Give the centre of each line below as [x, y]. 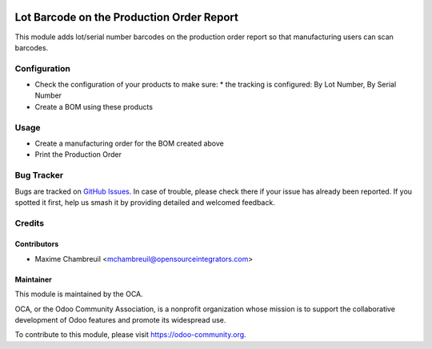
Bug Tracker [39, 175]
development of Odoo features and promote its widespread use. [120, 320]
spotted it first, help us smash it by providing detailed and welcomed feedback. [145, 202]
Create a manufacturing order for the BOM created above [129, 143]
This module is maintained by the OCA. [79, 294]
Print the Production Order [78, 154]
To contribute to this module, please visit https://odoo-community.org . [131, 335]
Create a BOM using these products [94, 106]
